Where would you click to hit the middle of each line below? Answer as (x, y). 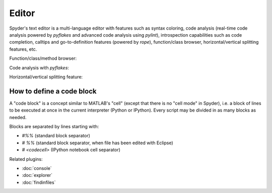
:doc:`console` (37, 168)
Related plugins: (26, 159)
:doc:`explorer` (37, 175)
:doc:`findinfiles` (39, 182)
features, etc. (23, 49)
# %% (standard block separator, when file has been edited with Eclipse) (97, 143)
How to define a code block (53, 91)
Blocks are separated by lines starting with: (54, 126)
